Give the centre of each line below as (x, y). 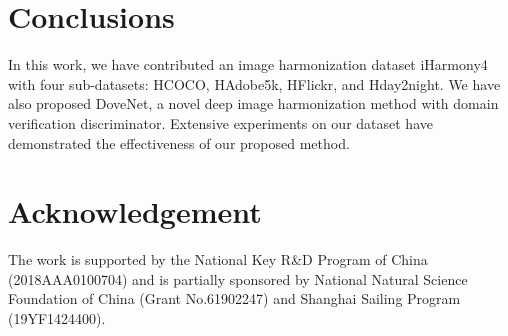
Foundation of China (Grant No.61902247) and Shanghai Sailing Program (234, 298)
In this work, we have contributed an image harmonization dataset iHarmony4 (248, 64)
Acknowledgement (135, 211)
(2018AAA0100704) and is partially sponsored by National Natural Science (238, 278)
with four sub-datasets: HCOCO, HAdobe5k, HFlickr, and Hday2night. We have (254, 83)
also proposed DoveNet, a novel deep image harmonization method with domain (253, 103)
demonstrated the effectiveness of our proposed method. (179, 142)
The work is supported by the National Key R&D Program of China (218, 259)
